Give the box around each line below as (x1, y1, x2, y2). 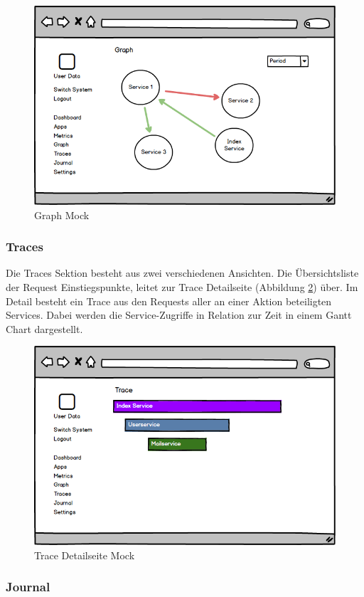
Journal (6, 578, 50, 596)
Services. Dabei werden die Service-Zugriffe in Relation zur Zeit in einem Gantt (6, 307, 352, 322)
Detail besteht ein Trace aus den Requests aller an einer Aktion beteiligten (6, 293, 332, 308)
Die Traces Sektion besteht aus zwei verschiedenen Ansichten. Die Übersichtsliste (6, 265, 359, 280)
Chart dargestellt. (6, 321, 83, 336)
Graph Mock (34, 207, 90, 222)
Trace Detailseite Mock (34, 547, 135, 562)
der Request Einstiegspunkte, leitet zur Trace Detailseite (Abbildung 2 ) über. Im (6, 280, 358, 294)
